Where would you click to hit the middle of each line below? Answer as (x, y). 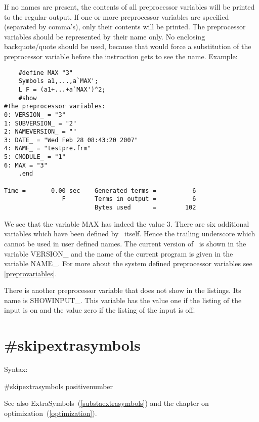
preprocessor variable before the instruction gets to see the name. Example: (121, 56)
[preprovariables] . (31, 273)
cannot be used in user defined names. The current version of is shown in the (125, 243)
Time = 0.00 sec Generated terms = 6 (100, 191)
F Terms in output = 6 (129, 199)
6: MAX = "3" (26, 165)
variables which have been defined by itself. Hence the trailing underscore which (130, 234)
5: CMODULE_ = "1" (35, 157)
